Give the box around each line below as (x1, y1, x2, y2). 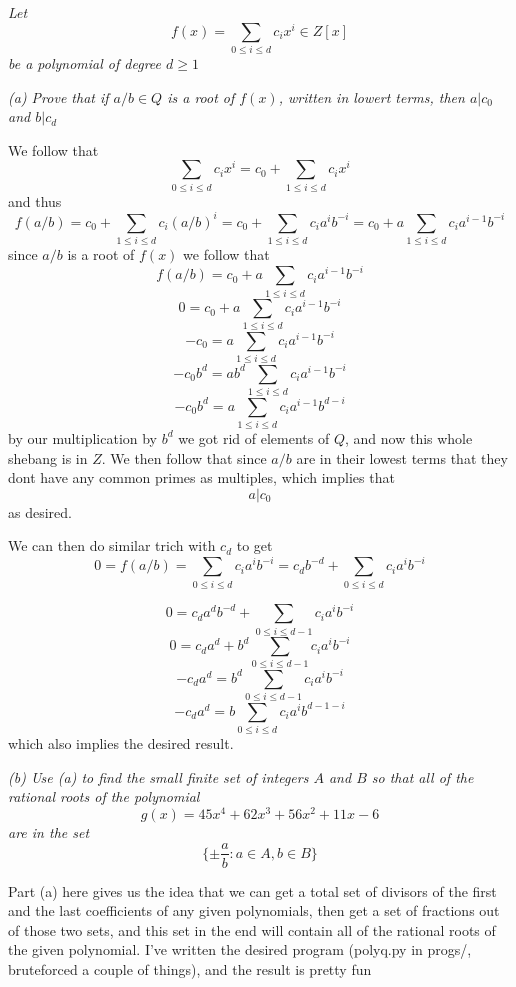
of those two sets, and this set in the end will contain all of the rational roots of (8, 919, 496, 940)
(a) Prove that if (8, 86, 109, 107)
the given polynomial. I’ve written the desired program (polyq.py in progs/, (8, 939, 472, 960)
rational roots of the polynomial (8, 786, 200, 807)
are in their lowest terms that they (296, 447, 508, 468)
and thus (8, 190, 62, 211)
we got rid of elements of (178, 427, 330, 448)
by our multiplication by (8, 427, 158, 448)
